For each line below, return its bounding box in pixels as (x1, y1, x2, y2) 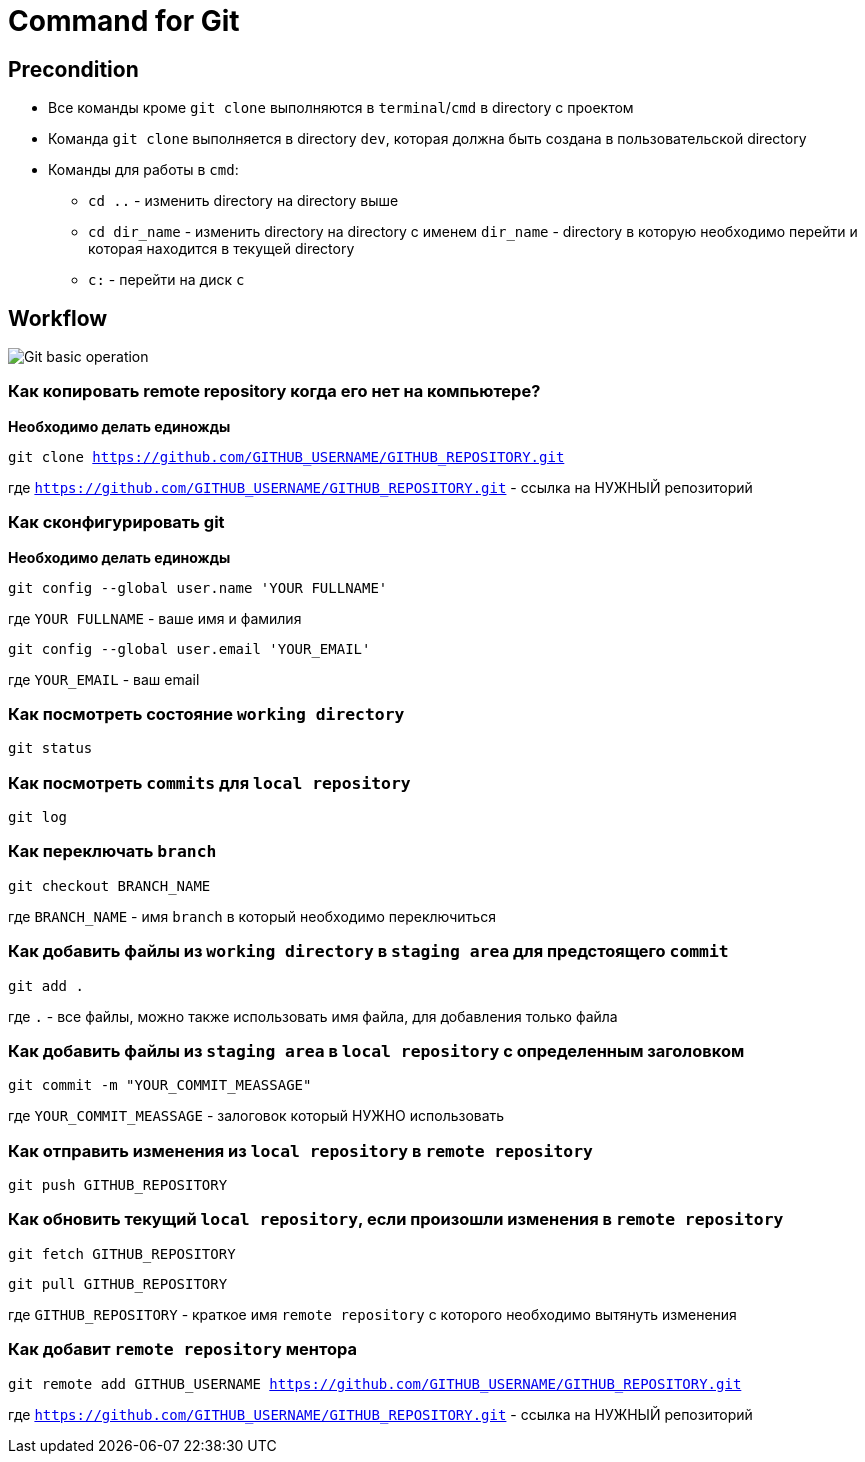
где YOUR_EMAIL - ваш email (8, 670, 200, 688)
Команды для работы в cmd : (48, 161, 239, 179)
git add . (8, 977, 84, 994)
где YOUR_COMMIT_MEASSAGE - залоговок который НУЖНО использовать (8, 1107, 505, 1125)
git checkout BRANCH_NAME (8, 877, 211, 894)
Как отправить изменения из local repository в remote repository (8, 1140, 593, 1161)
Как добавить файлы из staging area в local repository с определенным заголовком (8, 1040, 745, 1061)
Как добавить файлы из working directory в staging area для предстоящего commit (8, 941, 729, 962)
